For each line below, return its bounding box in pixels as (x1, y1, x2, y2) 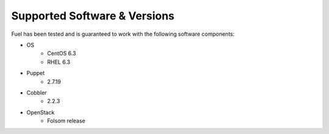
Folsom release (47, 117, 85, 124)
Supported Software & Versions (11, 9, 175, 22)
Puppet (26, 70, 45, 77)
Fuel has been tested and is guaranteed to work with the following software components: (11, 30, 235, 38)
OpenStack (26, 109, 55, 116)
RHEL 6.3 (47, 58, 71, 65)
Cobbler (26, 89, 47, 96)
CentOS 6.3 (47, 50, 76, 57)
